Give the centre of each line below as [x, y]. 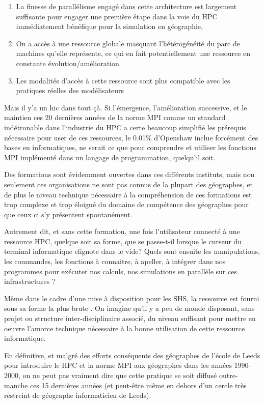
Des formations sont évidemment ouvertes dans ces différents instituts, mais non [129, 174]
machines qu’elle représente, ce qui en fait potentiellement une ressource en [133, 53]
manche [16, 385]
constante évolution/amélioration [68, 63]
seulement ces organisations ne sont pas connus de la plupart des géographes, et [129, 184]
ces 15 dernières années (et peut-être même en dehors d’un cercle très [138, 385]
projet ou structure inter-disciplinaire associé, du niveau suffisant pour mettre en [130, 318]
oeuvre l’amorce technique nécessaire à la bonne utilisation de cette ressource [125, 328]
